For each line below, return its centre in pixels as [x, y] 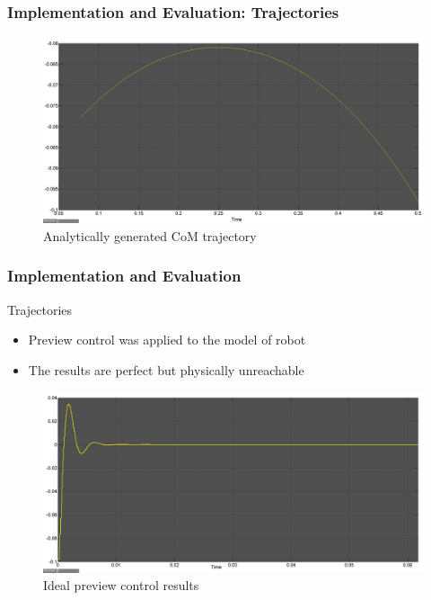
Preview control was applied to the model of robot [167, 340]
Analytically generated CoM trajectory [150, 235]
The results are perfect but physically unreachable [166, 369]
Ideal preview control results [121, 585]
